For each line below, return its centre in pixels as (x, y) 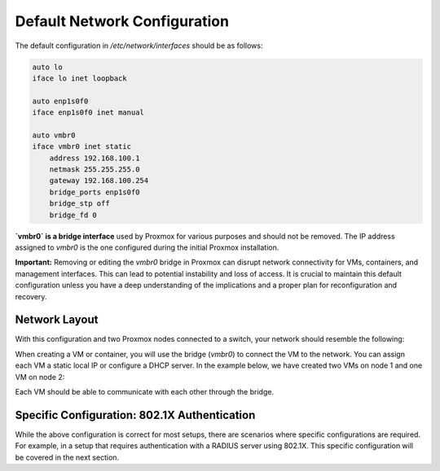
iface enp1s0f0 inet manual (88, 113)
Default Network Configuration (122, 21)
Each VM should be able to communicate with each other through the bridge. (145, 392)
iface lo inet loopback (80, 78)
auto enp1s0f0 (60, 101)
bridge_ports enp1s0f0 (95, 192)
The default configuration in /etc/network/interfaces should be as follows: (139, 46)
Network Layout (57, 320)
